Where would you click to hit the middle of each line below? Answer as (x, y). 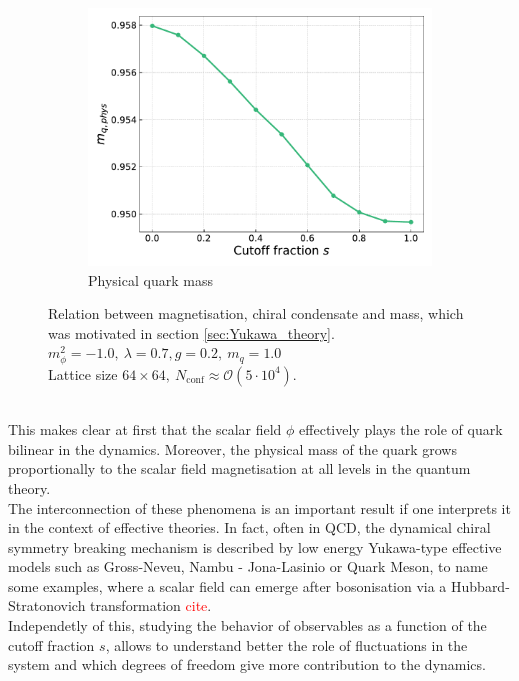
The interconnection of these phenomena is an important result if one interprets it (259, 507)
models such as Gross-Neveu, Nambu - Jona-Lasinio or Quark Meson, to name (248, 566)
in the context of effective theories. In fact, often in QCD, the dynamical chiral (249, 527)
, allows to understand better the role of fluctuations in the (286, 644)
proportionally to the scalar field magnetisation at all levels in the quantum (239, 468)
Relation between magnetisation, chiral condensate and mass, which (256, 313)
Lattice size (83, 373)
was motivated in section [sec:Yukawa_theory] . (191, 332)
